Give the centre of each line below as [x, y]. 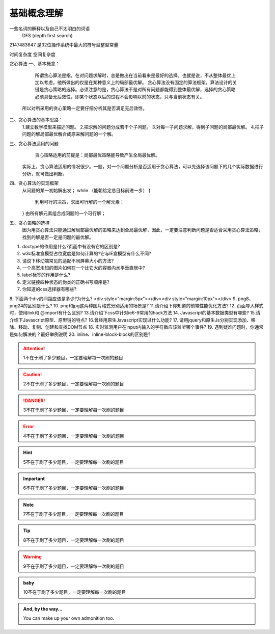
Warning [32, 557]
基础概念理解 [36, 13]
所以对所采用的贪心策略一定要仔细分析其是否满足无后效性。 [85, 108]
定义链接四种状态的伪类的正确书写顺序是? [66, 282]
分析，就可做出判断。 [45, 174]
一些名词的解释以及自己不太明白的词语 [50, 29]
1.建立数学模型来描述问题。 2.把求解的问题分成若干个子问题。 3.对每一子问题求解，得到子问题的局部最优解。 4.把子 [143, 127]
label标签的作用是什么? [46, 275]
